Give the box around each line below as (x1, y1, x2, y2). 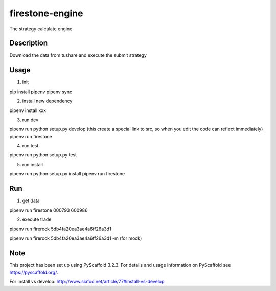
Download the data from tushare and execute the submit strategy (9, 52, 147, 58)
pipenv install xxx (9, 107, 46, 114)
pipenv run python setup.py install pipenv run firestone (9, 171, 125, 177)
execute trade (22, 216, 52, 222)
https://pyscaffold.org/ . (9, 269, 58, 276)
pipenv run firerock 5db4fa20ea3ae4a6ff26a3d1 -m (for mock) (9, 235, 142, 241)
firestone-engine (9, 8, 83, 19)
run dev (22, 117, 39, 123)
